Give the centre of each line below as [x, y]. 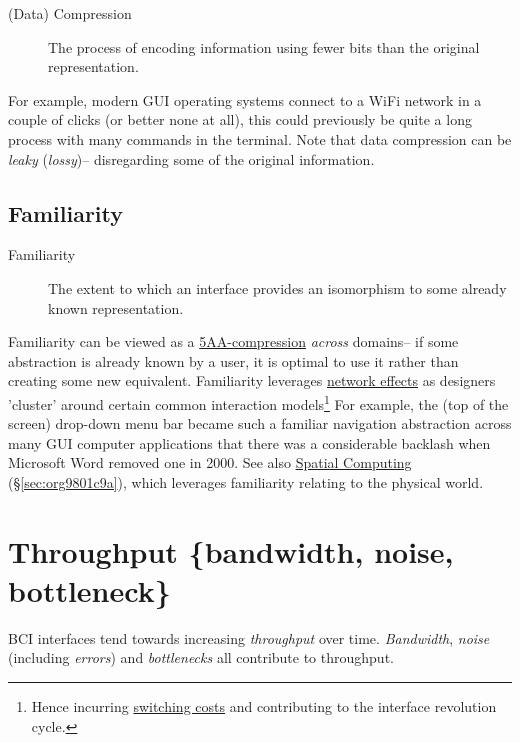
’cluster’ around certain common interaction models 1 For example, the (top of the [258, 402]
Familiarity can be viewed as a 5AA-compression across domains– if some [233, 341]
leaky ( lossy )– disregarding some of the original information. [191, 158]
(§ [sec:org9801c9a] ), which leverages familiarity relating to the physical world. [246, 481]
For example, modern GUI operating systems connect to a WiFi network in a [245, 99]
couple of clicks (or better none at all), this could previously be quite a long [240, 119]
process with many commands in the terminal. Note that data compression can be [260, 138]
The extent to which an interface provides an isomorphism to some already [277, 287]
